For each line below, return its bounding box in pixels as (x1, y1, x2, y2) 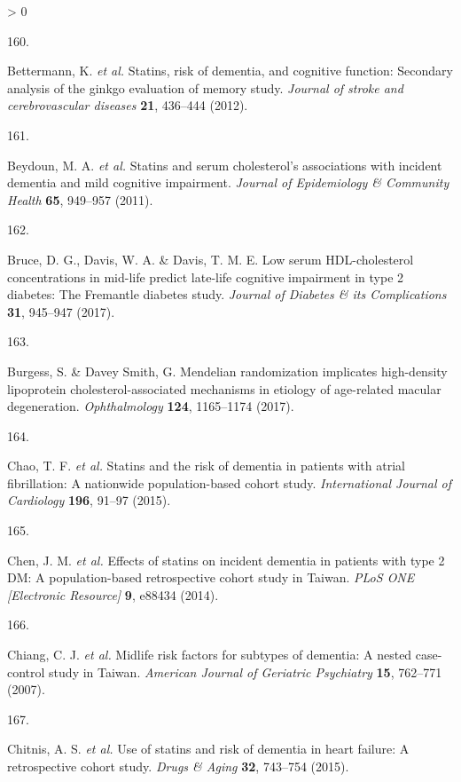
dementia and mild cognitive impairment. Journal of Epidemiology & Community (7, 173, 449, 192)
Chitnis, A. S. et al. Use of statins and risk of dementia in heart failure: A (7, 739, 410, 758)
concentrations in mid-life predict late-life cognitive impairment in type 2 (7, 267, 404, 286)
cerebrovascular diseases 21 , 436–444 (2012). (7, 96, 248, 115)
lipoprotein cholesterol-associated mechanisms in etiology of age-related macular (7, 379, 441, 398)
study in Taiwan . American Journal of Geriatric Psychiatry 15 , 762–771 (49, 662, 442, 681)
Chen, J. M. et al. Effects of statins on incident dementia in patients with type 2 (7, 550, 445, 569)
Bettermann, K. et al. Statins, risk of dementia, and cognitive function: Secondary (7, 61, 453, 80)
